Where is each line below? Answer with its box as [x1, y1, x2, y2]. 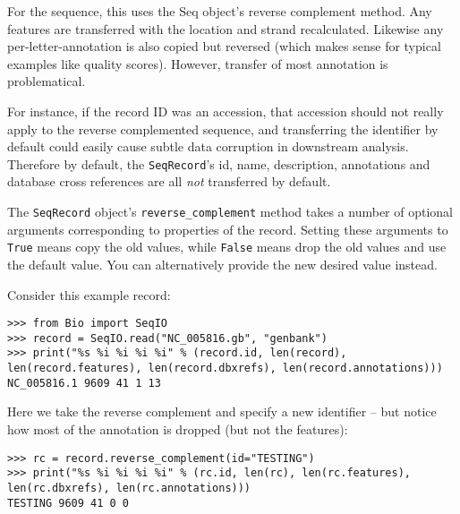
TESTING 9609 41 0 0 [7, 496, 130, 510]
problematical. [7, 72, 86, 90]
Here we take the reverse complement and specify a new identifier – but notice [7, 402, 437, 421]
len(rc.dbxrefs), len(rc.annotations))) [7, 481, 251, 494]
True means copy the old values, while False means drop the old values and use [7, 237, 447, 256]
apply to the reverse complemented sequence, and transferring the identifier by [7, 119, 439, 138]
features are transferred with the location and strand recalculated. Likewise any [7, 19, 444, 38]
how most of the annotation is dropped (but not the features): [7, 419, 348, 438]
